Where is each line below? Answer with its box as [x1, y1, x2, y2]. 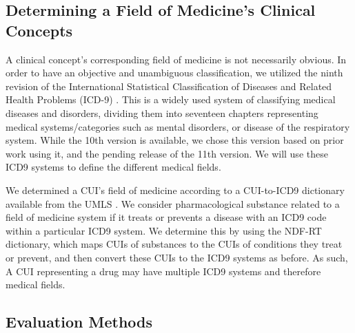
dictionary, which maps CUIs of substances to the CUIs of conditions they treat [6, 237, 343, 251]
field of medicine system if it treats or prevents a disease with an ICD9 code [6, 210, 327, 224]
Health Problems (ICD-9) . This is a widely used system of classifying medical [6, 92, 336, 107]
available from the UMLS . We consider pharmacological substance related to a [6, 196, 340, 211]
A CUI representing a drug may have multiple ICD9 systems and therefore [6, 264, 321, 278]
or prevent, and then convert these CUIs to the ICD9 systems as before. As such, [6, 250, 348, 264]
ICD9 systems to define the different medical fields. [6, 160, 221, 174]
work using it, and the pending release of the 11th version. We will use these [6, 146, 328, 160]
